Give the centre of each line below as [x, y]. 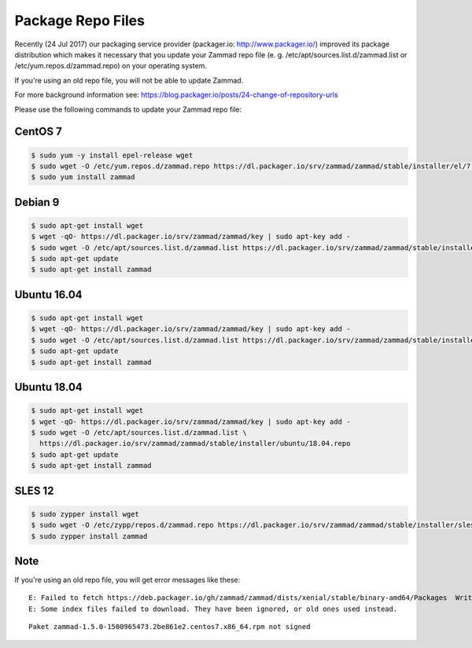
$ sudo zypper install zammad [89, 536]
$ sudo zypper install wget [85, 514]
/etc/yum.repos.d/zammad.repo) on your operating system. [111, 66]
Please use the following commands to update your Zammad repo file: [128, 109]
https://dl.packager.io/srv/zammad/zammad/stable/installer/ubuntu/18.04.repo [195, 444]
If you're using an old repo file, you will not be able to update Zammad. [129, 80]
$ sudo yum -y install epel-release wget [112, 155]
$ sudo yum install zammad [83, 177]
